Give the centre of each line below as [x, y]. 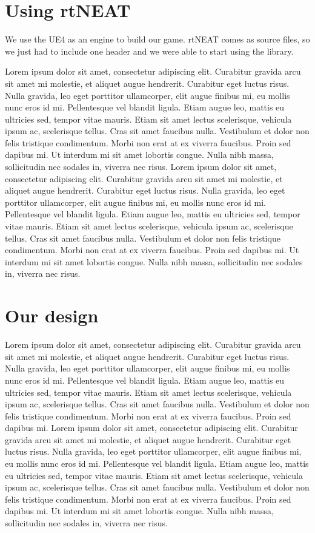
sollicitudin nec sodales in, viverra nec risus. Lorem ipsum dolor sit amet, [141, 167]
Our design [52, 315]
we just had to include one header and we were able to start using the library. [149, 51]
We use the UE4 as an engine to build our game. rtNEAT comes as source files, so [157, 39]
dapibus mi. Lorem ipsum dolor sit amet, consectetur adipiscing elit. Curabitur [151, 428]
